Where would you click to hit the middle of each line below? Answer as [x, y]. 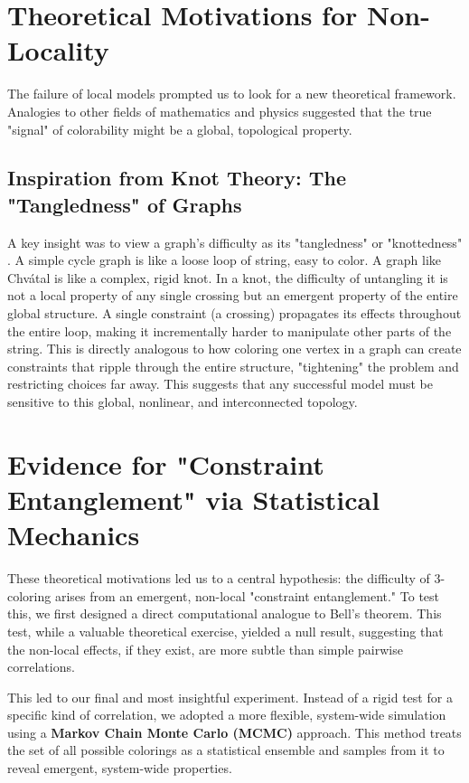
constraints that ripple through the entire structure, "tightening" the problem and [233, 366]
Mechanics [74, 535]
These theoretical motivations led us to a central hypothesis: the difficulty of [219, 578]
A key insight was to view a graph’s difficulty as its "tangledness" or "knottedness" [235, 242]
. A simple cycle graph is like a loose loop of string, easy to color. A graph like [225, 260]
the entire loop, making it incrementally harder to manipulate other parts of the [230, 330]
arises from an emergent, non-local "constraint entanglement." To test [247, 595]
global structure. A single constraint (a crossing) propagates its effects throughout [234, 313]
